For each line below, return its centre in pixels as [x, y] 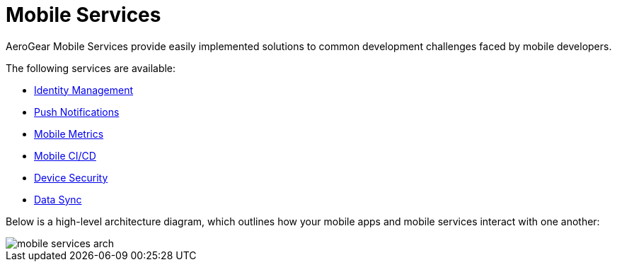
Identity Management [84, 90]
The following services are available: [91, 68]
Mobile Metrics [69, 133]
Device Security [71, 177]
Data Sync [58, 199]
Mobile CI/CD [65, 155]
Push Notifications [77, 112]
